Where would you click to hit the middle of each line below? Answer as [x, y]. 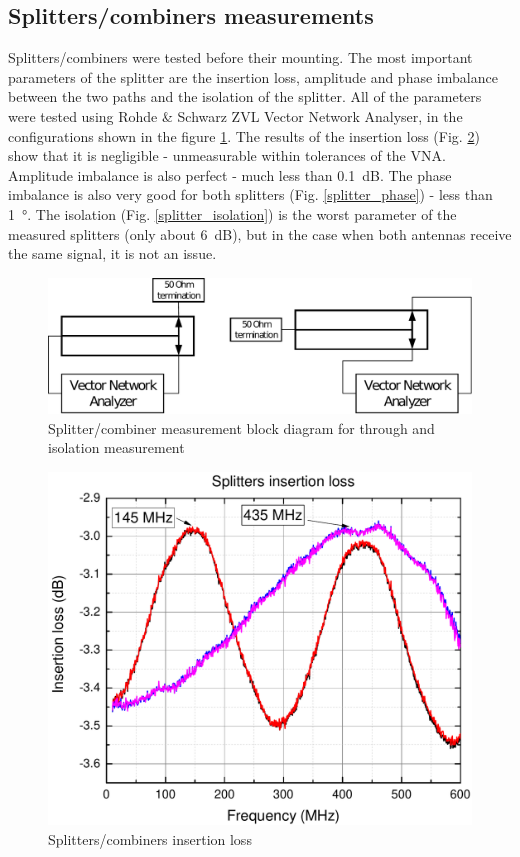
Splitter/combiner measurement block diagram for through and [241, 427]
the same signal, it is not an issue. [112, 253]
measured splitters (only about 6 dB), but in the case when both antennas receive [260, 233]
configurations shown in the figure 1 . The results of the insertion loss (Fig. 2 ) [244, 135]
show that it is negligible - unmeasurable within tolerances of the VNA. [227, 155]
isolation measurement [116, 447]
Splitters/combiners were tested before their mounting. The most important [240, 57]
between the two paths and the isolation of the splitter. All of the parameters [245, 96]
